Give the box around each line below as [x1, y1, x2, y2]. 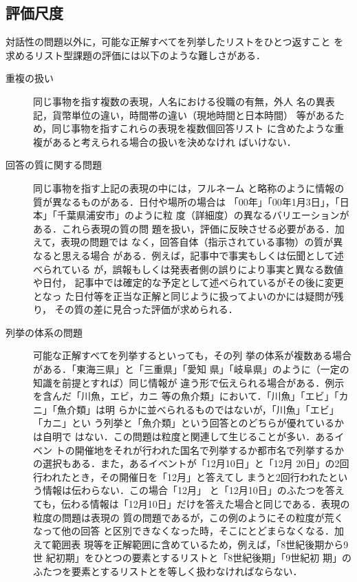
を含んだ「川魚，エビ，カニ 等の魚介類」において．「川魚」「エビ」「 [33, 389, 339, 403]
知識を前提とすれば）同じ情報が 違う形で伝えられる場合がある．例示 [33, 375, 345, 389]
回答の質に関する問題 [6, 158, 102, 172]
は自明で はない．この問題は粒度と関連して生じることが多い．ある [33, 429, 335, 444]
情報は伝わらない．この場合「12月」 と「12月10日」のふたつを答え [42, 483, 345, 497]
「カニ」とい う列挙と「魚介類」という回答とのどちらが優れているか [33, 416, 345, 430]
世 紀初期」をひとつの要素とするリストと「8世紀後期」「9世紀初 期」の [33, 550, 351, 565]
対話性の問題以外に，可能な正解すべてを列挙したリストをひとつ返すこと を [6, 34, 344, 49]
